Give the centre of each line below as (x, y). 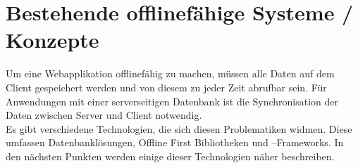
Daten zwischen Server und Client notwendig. (104, 115)
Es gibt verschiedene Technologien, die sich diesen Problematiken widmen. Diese (179, 128)
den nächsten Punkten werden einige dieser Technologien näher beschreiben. (170, 156)
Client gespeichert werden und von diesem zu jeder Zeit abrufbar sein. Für (166, 87)
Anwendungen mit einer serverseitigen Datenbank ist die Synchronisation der (172, 101)
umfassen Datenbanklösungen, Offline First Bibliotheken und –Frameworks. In (175, 142)
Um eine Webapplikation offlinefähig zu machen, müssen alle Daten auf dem (170, 73)
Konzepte (53, 40)
